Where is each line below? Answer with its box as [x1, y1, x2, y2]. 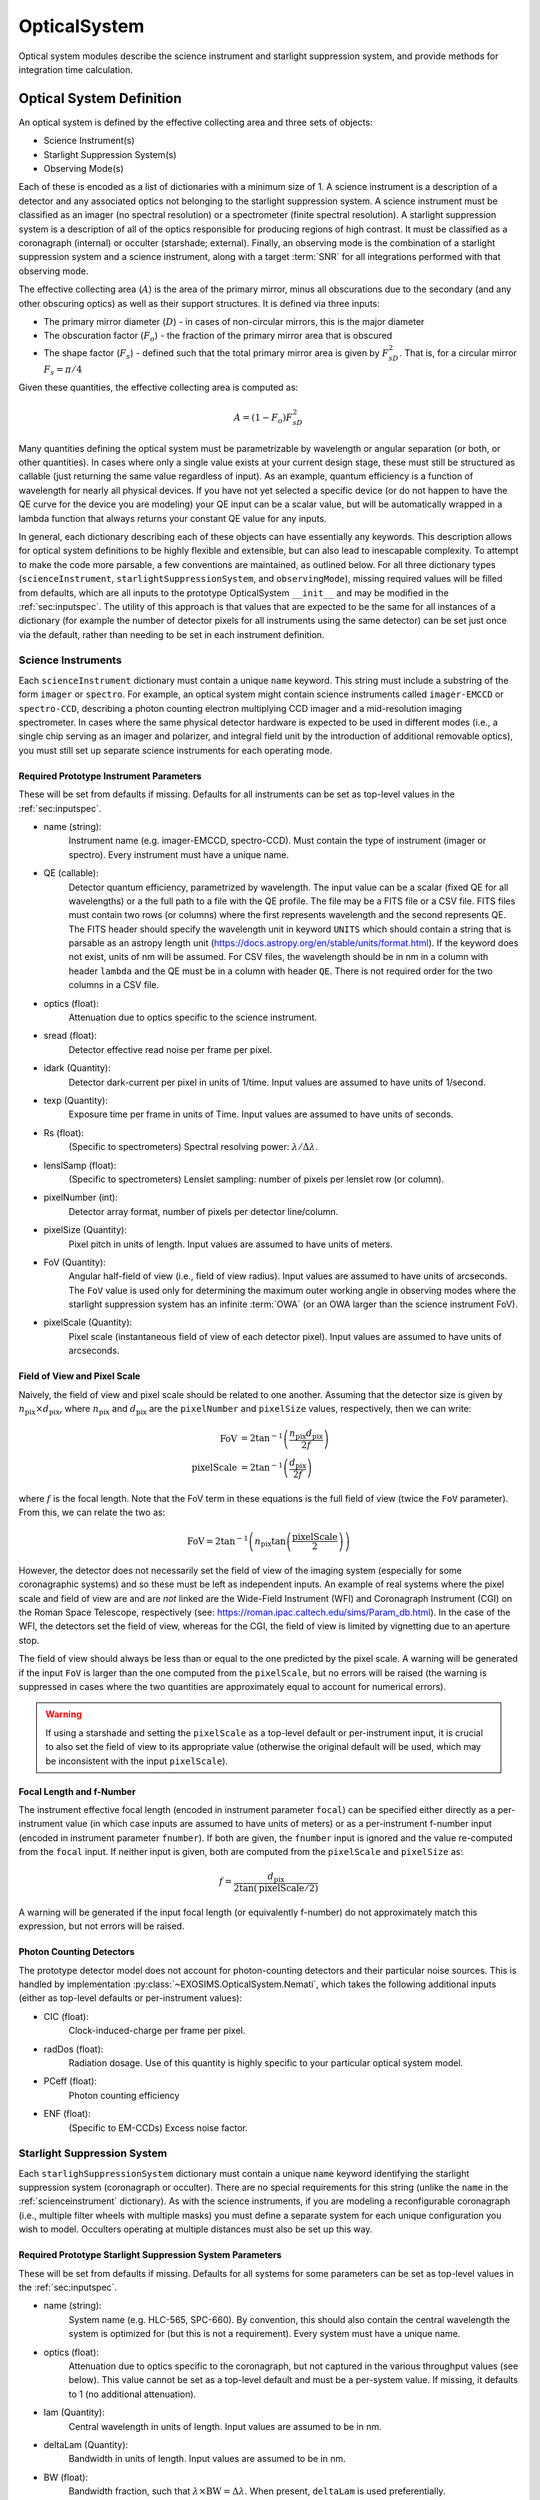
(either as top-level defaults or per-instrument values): [18, 1992, 243, 2004]
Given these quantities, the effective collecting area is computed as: [18, 381, 299, 394]
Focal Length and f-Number [18, 1785, 136, 1797]
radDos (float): [43, 2043, 104, 2055]
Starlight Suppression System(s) [43, 148, 177, 160]
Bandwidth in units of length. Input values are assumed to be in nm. [68, 2453, 347, 2465]
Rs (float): [43, 1126, 85, 1139]
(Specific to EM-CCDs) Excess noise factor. [68, 2121, 249, 2134]
